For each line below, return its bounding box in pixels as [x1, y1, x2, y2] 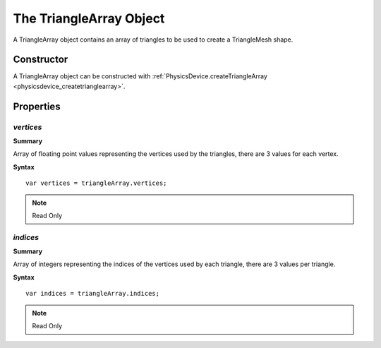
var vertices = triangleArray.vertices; [25, 179, 167, 187]
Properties [13, 100, 61, 112]
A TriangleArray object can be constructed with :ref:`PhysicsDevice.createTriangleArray [13, 72, 268, 80]
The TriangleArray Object [13, 11, 165, 26]
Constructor [13, 54, 68, 66]
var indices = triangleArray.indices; [25, 289, 160, 298]
